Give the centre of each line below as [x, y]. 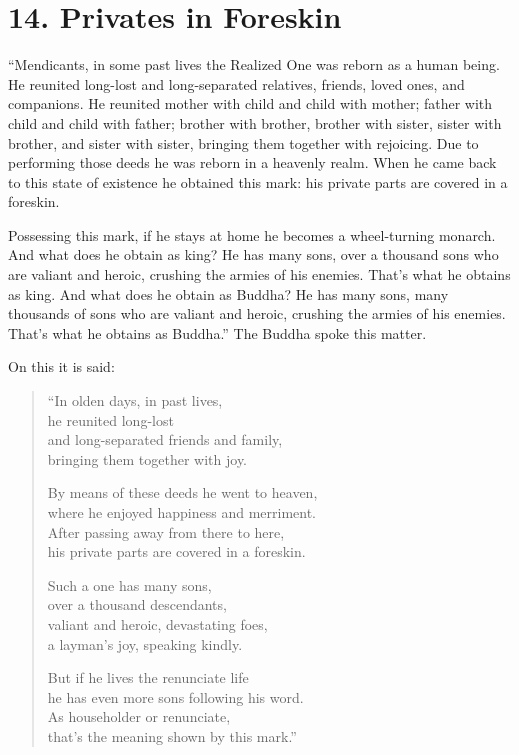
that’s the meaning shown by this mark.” [172, 735]
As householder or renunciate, [139, 716]
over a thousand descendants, [137, 604]
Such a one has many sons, [129, 584]
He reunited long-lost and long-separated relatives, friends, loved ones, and [236, 83]
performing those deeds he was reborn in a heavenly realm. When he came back [252, 162]
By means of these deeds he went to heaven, [182, 492]
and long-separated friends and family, [165, 439]
